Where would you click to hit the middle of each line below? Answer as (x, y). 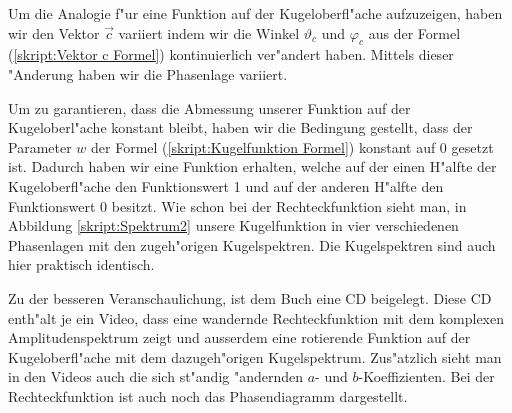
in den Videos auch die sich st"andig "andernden (156, 376)
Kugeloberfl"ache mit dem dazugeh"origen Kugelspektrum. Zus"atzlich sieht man (255, 356)
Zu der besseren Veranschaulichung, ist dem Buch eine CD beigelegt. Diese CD (250, 297)
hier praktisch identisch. (81, 264)
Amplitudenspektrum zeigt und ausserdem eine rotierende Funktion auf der (239, 337)
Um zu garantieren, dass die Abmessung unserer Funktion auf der (209, 107)
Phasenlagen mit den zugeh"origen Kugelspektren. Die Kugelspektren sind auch (252, 244)
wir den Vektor (54, 32)
